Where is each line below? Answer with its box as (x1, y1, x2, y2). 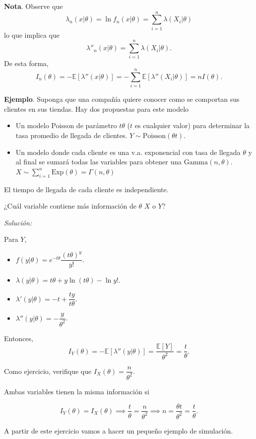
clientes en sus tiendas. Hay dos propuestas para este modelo (4, 103, 189, 114)
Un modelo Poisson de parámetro (15, 120, 117, 131)
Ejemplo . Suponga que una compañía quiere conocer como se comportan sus (4, 94, 240, 104)
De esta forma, (4, 58, 49, 69)
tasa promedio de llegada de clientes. (15, 130, 128, 140)
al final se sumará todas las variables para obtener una (15, 156, 182, 167)
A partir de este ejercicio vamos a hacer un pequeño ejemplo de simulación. (4, 425, 233, 436)
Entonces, (4, 333, 33, 343)
